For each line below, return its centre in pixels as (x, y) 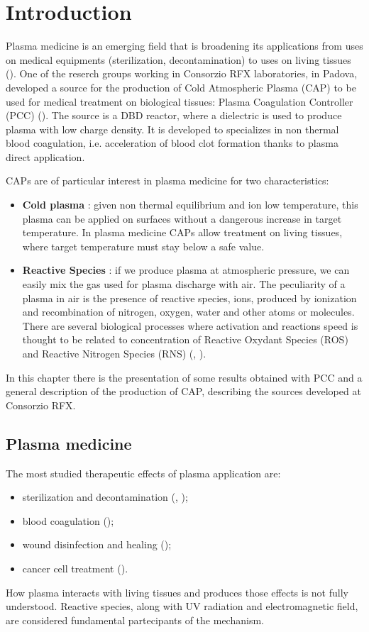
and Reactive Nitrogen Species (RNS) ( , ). (114, 353)
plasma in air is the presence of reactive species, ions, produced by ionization (189, 298)
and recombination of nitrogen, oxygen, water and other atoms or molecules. (188, 312)
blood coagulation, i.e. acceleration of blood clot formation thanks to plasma (172, 143)
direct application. (45, 156)
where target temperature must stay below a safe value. (143, 246)
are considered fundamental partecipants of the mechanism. (135, 620)
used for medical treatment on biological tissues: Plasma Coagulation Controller (180, 101)
